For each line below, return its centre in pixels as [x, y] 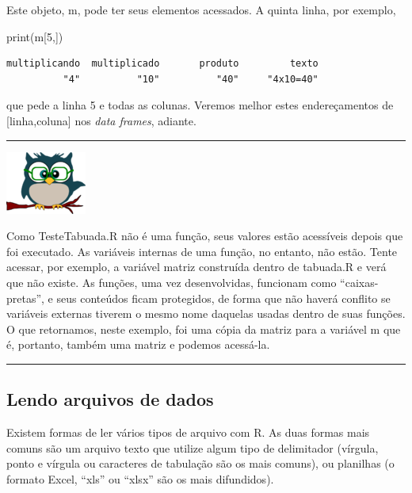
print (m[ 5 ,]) [35, 36]
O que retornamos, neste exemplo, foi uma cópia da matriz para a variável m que [204, 329]
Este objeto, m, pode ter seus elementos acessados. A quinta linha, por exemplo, [201, 10]
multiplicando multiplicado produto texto [162, 64]
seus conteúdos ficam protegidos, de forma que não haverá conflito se [223, 298]
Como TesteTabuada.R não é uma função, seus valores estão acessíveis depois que [205, 236]
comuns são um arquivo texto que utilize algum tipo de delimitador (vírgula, [193, 447]
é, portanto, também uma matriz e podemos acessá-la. [138, 344]
